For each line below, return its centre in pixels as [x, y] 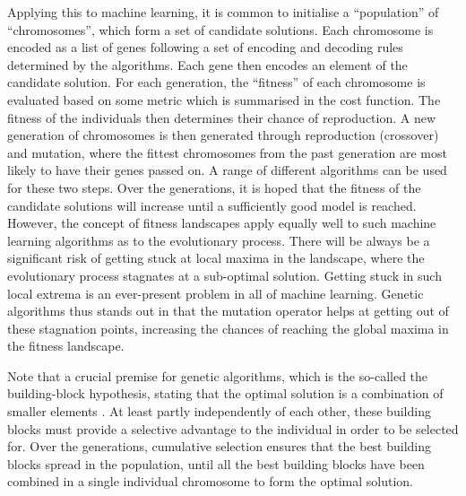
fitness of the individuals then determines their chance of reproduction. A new [222, 117]
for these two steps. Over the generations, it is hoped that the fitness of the [214, 187]
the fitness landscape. [66, 346]
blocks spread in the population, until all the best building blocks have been [216, 463]
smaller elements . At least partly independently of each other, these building [219, 411]
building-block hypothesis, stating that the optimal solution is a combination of [225, 393]
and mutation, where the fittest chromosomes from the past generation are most [227, 152]
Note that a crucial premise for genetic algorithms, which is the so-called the [218, 375]
